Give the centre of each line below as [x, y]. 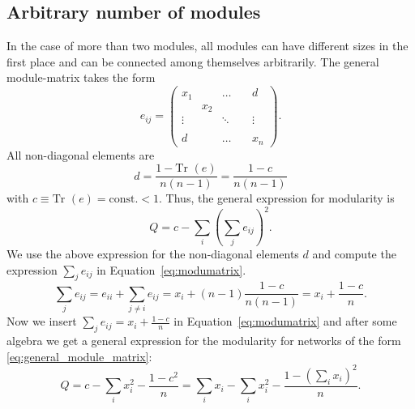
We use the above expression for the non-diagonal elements [153, 254]
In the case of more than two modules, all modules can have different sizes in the [207, 46]
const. [124, 200]
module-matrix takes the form [81, 77]
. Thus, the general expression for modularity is [277, 198]
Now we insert [42, 321]
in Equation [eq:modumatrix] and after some [285, 321]
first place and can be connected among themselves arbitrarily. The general [193, 61]
